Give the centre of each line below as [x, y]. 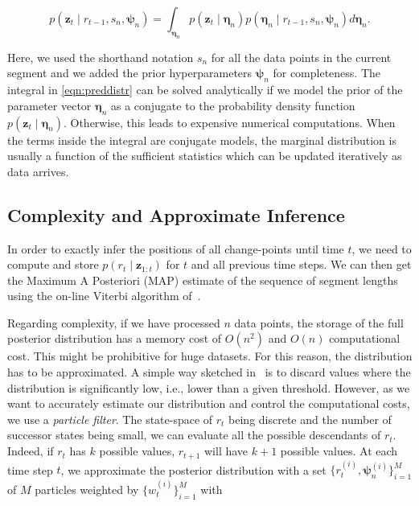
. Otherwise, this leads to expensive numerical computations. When [229, 122]
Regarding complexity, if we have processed [114, 322]
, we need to [382, 248]
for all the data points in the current [301, 57]
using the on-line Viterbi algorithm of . [104, 296]
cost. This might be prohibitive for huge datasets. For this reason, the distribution [210, 356]
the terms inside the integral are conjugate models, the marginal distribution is [202, 140]
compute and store [53, 264]
